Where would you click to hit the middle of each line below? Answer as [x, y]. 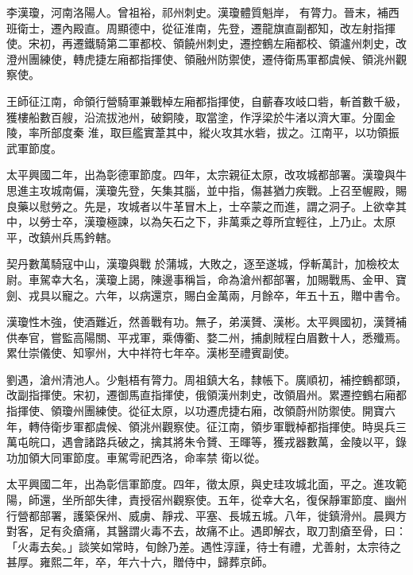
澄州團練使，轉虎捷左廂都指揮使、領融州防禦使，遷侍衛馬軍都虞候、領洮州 [201, 58]
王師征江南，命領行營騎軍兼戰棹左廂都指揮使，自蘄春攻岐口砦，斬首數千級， [206, 101]
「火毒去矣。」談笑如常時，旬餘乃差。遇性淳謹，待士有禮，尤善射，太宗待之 [204, 546]
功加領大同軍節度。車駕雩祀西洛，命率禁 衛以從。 [136, 457]
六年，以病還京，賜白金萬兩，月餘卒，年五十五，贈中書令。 [251, 295]
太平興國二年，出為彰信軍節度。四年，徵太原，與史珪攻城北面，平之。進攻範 [206, 484]
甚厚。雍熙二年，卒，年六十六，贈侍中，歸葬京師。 [140, 562]
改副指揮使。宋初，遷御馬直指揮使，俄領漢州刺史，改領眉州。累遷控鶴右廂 [201, 395]
